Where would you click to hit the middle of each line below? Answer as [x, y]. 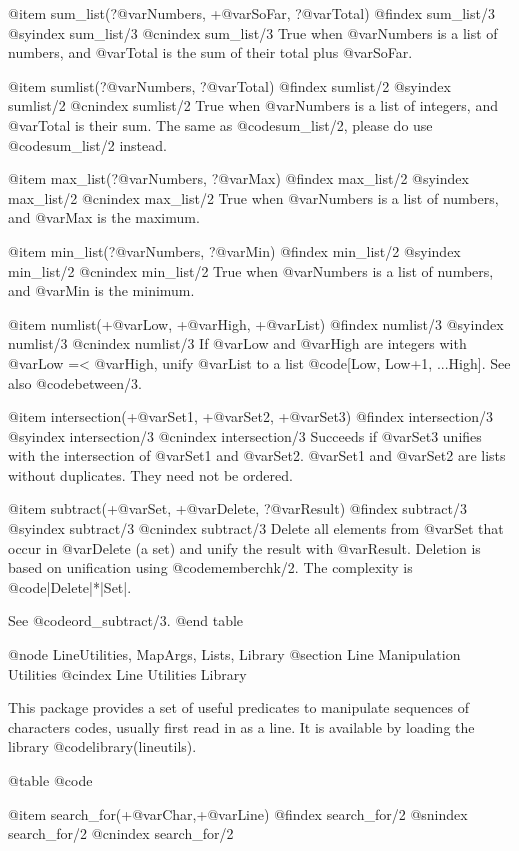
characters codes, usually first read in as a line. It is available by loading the [241, 726]
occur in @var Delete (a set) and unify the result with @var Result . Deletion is [244, 547]
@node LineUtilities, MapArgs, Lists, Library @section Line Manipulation [234, 654]
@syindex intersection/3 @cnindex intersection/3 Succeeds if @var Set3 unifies [245, 435]
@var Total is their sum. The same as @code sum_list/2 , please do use [220, 124]
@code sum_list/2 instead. [87, 144]
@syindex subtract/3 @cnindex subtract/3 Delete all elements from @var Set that [256, 528]
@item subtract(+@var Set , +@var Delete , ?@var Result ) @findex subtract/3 [237, 508]
